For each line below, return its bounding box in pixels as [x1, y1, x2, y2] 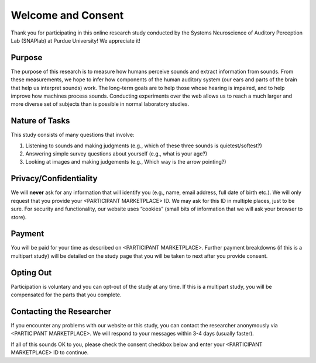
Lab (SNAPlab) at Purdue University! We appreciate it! [11, 37, 140, 44]
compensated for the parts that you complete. [11, 291, 122, 298]
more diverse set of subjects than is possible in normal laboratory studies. [11, 101, 190, 108]
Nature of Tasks [11, 116, 70, 126]
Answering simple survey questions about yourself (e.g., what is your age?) [25, 150, 208, 157]
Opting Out [11, 268, 52, 278]
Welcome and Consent [11, 9, 124, 22]
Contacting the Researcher [11, 306, 112, 316]
